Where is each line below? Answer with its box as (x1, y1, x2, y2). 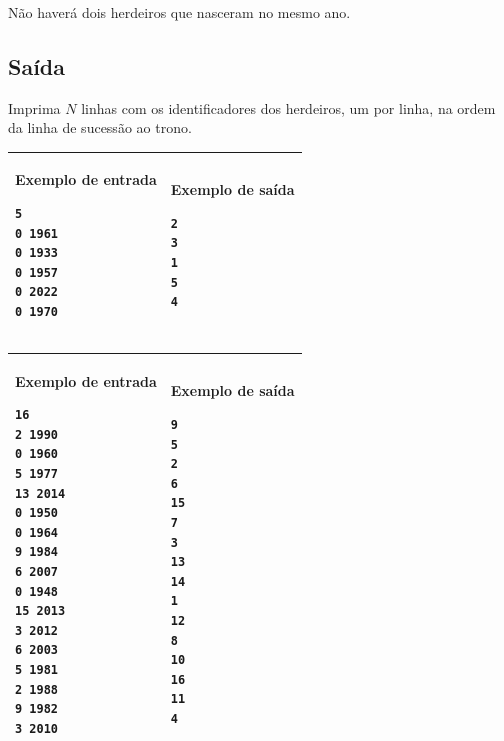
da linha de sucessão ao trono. (8, 117, 192, 138)
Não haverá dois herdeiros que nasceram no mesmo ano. (8, 2, 351, 22)
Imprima (8, 97, 61, 118)
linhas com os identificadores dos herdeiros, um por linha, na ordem (81, 97, 496, 118)
